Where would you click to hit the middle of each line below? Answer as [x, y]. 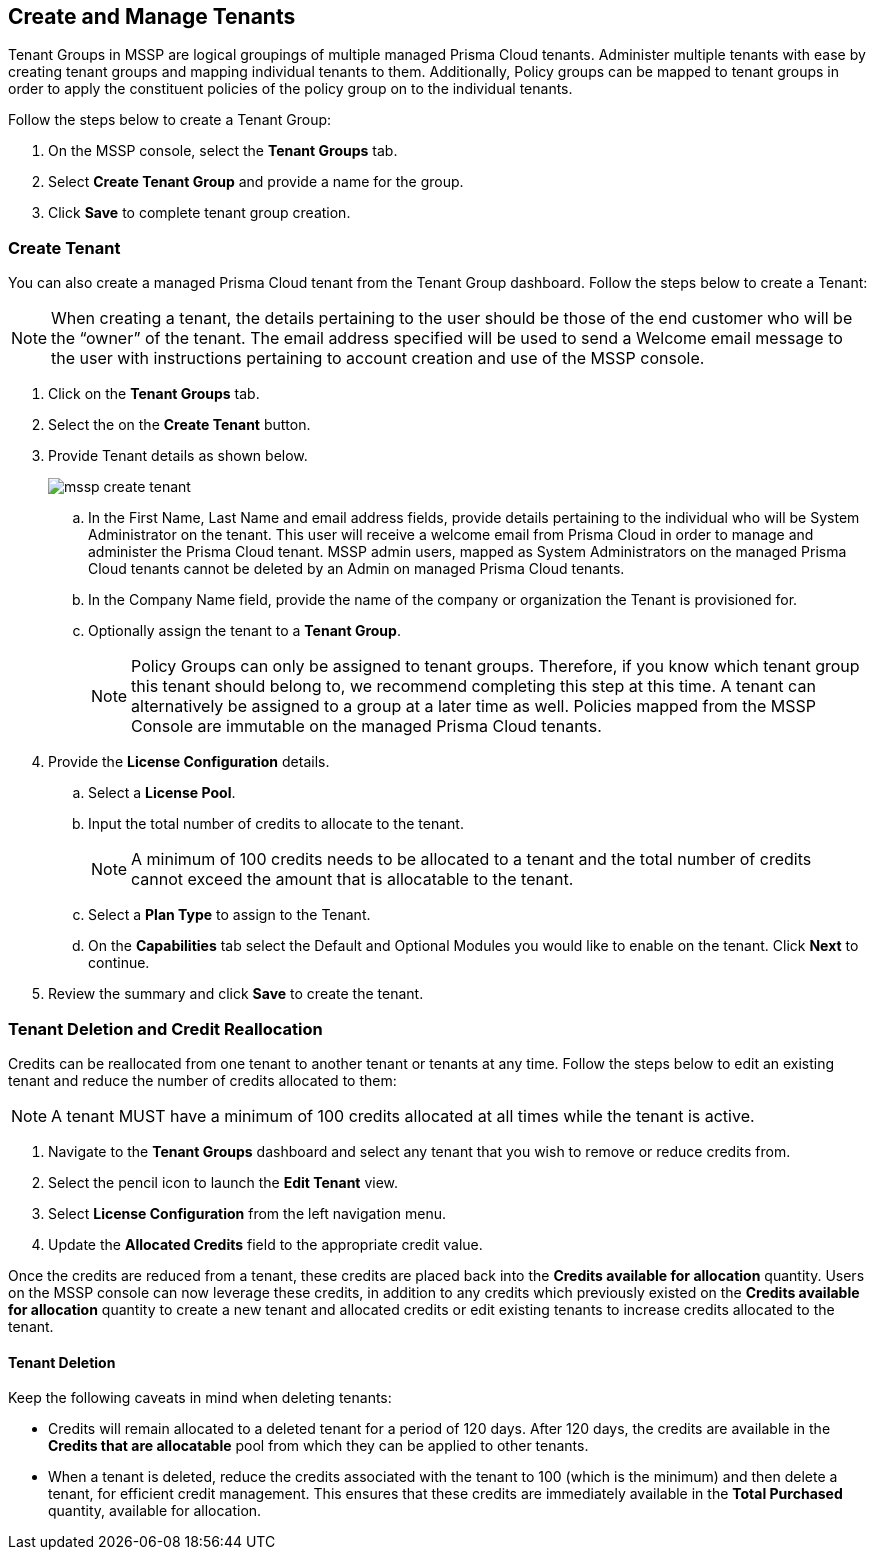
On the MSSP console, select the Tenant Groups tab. [223, 151]
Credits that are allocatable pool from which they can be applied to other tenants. [318, 1446]
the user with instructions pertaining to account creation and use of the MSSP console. [378, 358]
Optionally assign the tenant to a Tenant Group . [244, 631]
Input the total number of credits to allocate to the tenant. [276, 824]
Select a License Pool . [162, 793]
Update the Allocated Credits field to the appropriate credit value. [265, 1244]
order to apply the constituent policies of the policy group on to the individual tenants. [290, 89]
